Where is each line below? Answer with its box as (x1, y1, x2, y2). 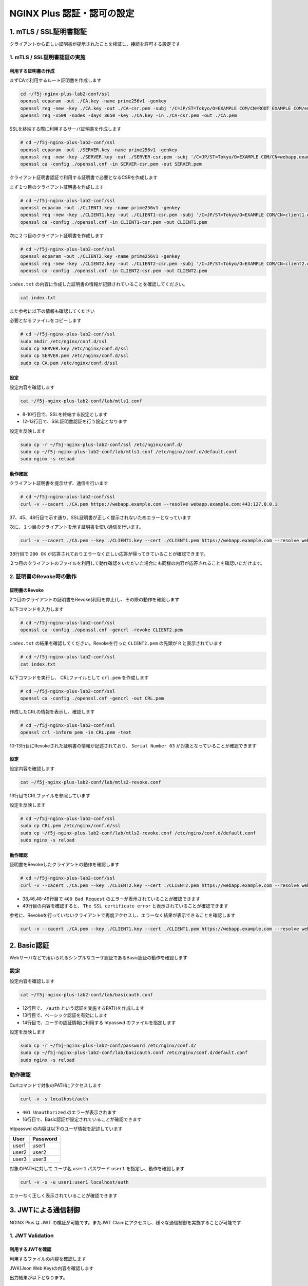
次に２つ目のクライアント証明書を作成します (9, 232, 104, 239)
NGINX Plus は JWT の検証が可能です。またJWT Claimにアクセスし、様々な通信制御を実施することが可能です (9, 1219, 241, 1225)
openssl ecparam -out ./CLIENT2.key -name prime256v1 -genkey (20, 254, 180, 259)
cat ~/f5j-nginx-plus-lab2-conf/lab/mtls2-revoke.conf (20, 779, 161, 785)
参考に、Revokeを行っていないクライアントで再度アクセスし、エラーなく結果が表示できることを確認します (9, 912, 236, 918)
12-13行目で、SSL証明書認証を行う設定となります (22, 418, 127, 424)
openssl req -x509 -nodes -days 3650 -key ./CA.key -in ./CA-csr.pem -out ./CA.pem (20, 113, 237, 118)
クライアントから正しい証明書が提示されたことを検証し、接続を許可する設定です (9, 41, 181, 47)
